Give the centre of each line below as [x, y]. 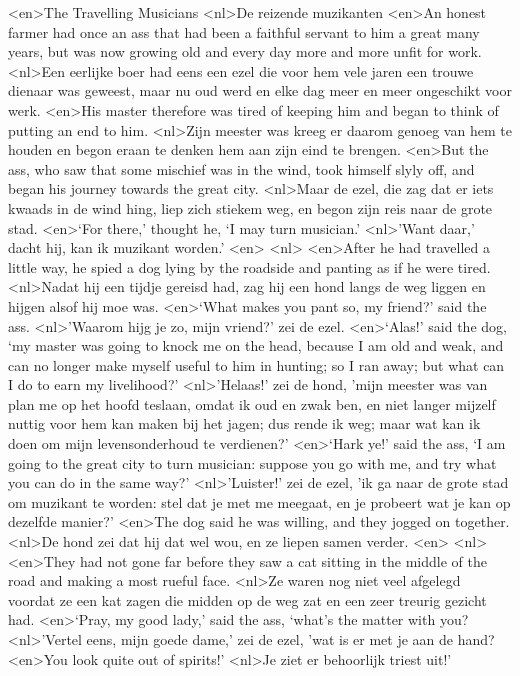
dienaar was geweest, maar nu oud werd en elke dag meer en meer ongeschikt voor [260, 90]
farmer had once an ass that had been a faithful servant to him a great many [244, 31]
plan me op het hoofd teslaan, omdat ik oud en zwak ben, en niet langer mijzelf [252, 403]
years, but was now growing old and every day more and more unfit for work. [245, 51]
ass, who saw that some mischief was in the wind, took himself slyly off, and [241, 168]
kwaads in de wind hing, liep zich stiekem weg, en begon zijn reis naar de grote [250, 207]
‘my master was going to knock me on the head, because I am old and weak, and [256, 345]
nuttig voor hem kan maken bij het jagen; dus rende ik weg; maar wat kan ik [244, 423]
